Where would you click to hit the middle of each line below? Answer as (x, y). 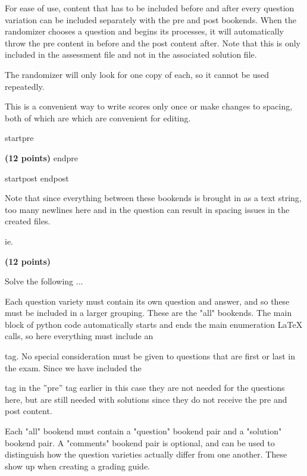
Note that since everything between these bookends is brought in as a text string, (153, 198)
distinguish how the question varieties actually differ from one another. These (146, 454)
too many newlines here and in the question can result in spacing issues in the (147, 209)
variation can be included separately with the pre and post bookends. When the (151, 19)
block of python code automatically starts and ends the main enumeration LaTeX (154, 324)
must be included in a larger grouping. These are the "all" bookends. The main (148, 313)
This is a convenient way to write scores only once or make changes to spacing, (149, 106)
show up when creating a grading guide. (78, 466)
